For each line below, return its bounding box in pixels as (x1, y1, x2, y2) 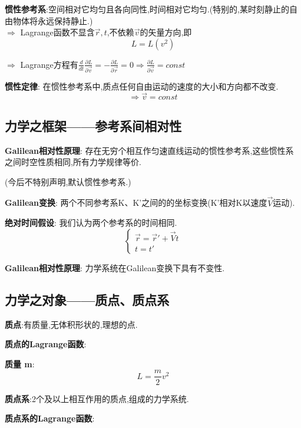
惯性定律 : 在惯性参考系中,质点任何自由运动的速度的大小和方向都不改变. (5, 80, 279, 92)
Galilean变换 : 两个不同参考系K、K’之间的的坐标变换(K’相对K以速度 (5, 196, 267, 209)
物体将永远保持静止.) (12, 14, 93, 27)
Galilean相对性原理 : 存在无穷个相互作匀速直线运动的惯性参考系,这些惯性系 (5, 144, 294, 156)
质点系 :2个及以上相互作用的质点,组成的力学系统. (5, 392, 189, 404)
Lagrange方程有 (20, 58, 78, 70)
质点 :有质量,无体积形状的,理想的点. (5, 318, 138, 330)
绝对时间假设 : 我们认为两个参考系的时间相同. (5, 216, 177, 229)
